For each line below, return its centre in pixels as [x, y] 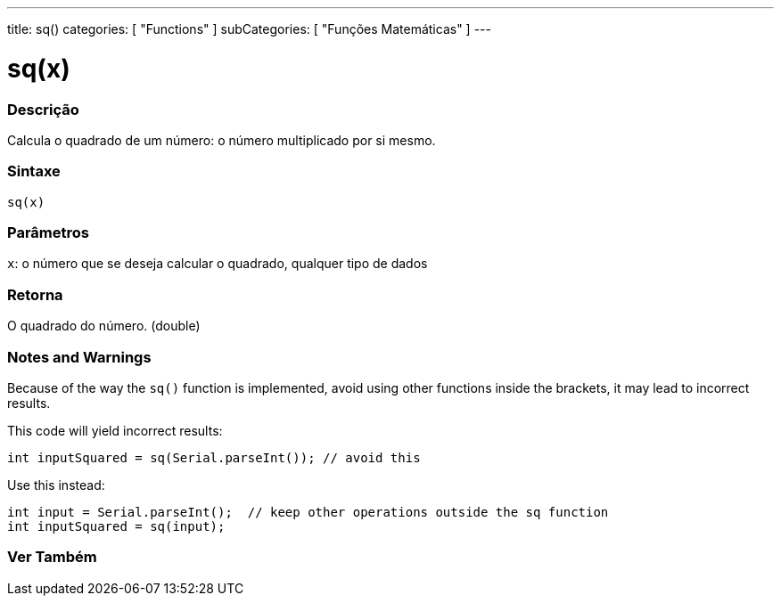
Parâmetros [48, 232]
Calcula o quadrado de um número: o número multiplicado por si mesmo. [222, 140]
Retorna [35, 294]
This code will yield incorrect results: [115, 430]
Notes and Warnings [79, 357]
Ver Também [52, 557]
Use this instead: [56, 485]
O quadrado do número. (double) [104, 326]
